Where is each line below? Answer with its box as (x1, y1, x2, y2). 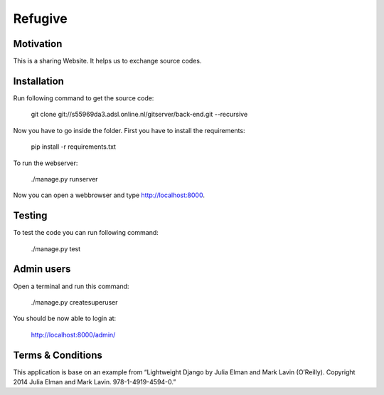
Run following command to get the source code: (13, 93, 154, 102)
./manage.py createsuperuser (31, 297, 118, 306)
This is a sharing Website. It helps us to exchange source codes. (13, 57, 202, 65)
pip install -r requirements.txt (31, 142, 117, 151)
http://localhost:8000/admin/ (31, 330, 116, 339)
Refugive (13, 11, 68, 26)
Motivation (13, 38, 63, 50)
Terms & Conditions (13, 349, 103, 361)
